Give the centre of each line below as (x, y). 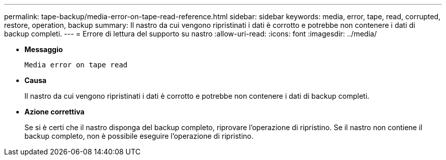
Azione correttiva (54, 112)
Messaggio (44, 49)
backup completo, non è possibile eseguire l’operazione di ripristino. (139, 136)
